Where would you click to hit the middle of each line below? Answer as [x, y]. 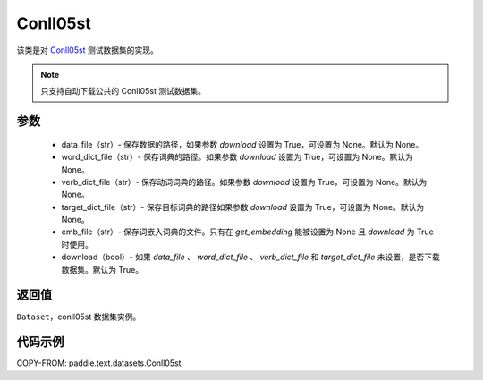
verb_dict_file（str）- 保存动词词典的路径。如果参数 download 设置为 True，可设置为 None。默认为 [244, 182]
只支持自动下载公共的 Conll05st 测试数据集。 [123, 91]
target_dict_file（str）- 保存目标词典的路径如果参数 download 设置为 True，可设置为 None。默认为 [243, 207]
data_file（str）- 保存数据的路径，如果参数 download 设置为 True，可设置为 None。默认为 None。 [242, 144]
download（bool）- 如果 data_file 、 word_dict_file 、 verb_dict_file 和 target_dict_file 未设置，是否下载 [250, 257]
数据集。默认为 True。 [102, 269]
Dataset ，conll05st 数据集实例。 [79, 317]
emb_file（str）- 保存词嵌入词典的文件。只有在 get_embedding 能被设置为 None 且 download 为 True [247, 232]
